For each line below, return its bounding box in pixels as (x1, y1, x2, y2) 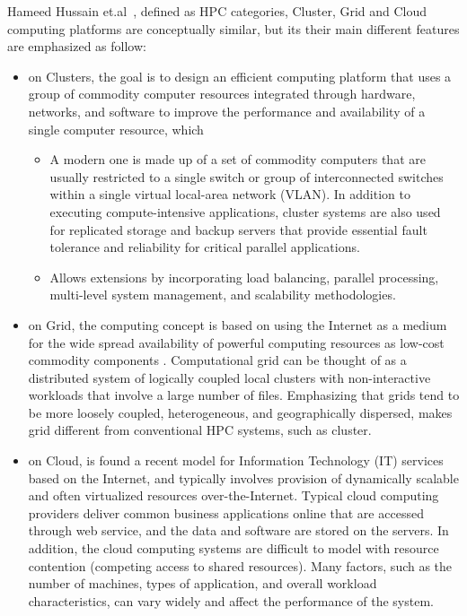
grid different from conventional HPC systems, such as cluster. (28, 421, 372, 439)
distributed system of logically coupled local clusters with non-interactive (28, 368, 431, 386)
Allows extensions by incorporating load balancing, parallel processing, (49, 267, 439, 286)
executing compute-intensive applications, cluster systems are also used (49, 202, 441, 221)
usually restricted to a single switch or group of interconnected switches (49, 167, 444, 186)
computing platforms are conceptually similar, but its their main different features (7, 19, 460, 38)
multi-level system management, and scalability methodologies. (49, 285, 396, 304)
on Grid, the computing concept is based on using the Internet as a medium (28, 315, 447, 334)
